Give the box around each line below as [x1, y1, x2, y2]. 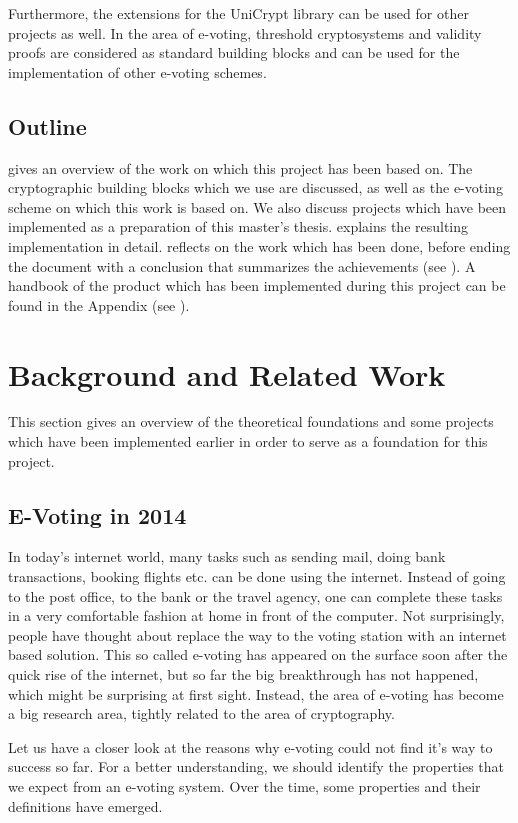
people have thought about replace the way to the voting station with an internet [8, 624, 507, 645]
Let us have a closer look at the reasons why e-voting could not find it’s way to [8, 736, 493, 757]
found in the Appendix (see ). [8, 294, 190, 315]
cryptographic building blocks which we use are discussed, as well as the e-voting [8, 177, 503, 198]
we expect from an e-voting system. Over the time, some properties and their [8, 775, 481, 796]
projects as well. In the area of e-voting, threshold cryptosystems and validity [8, 22, 482, 43]
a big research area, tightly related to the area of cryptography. [8, 703, 395, 724]
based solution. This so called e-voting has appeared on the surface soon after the [8, 644, 508, 665]
